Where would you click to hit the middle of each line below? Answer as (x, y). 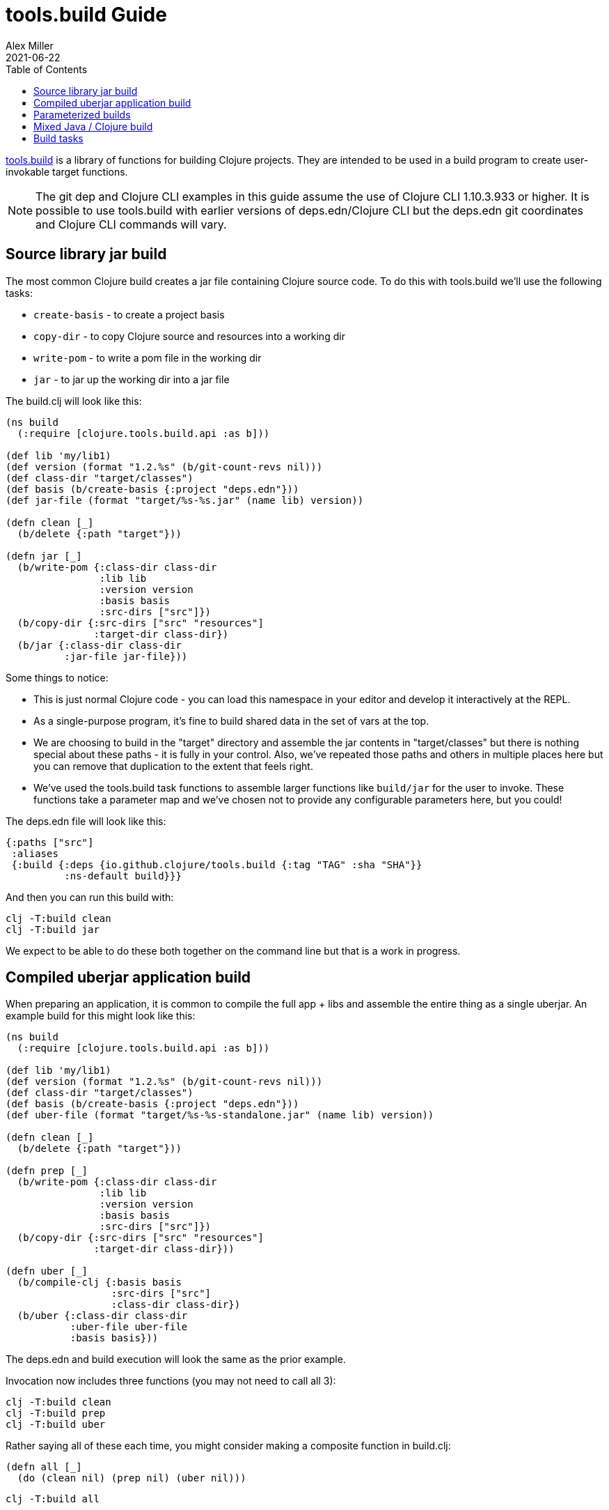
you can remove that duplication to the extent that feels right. (173, 766)
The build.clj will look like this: (74, 401)
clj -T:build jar (53, 929)
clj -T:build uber (56, 1425)
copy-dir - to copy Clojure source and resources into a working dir (189, 336)
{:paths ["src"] (50, 842)
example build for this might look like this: (101, 1016)
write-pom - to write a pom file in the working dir (148, 357)
